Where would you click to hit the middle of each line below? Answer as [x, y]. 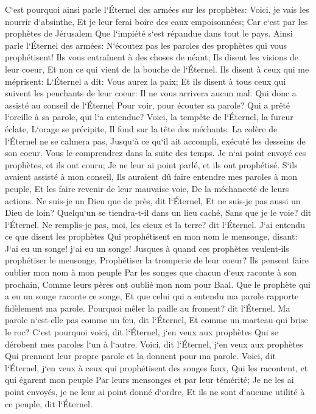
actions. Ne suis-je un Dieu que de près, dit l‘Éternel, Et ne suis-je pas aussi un [153, 200]
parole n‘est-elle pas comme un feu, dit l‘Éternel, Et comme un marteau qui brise [156, 320]
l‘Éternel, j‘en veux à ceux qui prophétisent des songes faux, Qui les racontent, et [156, 367]
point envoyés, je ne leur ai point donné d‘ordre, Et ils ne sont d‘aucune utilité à [155, 391]
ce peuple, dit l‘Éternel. [49, 403]
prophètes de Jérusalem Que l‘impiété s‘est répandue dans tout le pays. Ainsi [149, 33]
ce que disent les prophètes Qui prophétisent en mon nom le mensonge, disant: [151, 236]
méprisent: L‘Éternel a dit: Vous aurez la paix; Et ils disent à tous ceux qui [146, 81]
